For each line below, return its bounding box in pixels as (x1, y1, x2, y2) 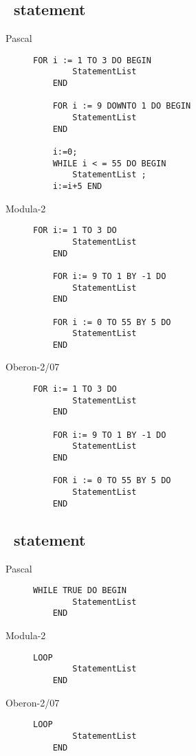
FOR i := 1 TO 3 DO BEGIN (33, 55, 151, 65)
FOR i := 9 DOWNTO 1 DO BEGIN (52, 101, 191, 111)
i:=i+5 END (52, 181, 102, 192)
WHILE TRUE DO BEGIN (33, 586, 127, 596)
